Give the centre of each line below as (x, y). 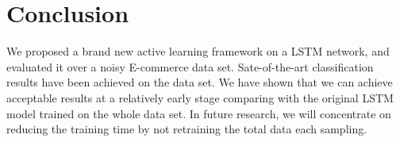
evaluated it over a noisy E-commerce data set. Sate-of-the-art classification (190, 66)
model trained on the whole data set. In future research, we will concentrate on (199, 113)
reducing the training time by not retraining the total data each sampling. (187, 129)
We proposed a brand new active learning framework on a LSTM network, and (198, 51)
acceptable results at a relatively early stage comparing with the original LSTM (200, 97)
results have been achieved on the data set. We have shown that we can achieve (200, 82)
